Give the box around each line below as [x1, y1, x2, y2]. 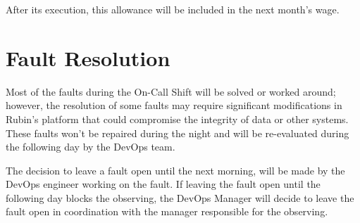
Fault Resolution [6, 43, 170, 72]
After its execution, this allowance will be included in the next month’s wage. [6, 2, 340, 16]
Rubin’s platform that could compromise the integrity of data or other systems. [6, 111, 349, 126]
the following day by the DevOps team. [6, 139, 175, 154]
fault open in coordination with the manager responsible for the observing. [6, 204, 328, 219]
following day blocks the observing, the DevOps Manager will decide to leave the [6, 190, 354, 205]
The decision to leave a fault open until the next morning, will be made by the [6, 163, 345, 177]
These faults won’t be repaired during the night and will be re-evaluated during [6, 125, 349, 140]
